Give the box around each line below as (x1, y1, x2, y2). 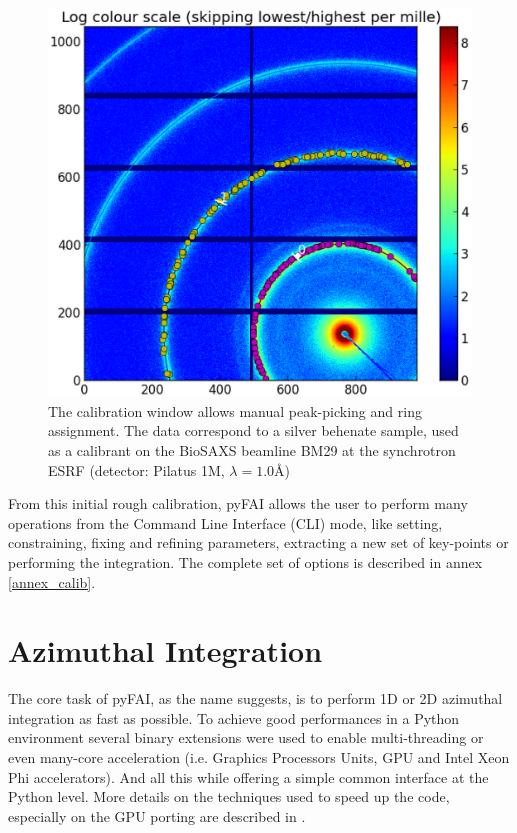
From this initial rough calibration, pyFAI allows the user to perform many (8, 493, 468, 514)
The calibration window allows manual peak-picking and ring (48, 400, 422, 421)
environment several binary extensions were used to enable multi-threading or (8, 727, 484, 748)
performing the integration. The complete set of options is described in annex (8, 551, 483, 572)
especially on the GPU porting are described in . (8, 805, 306, 826)
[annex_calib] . (8, 571, 96, 592)
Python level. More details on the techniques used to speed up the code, (8, 786, 450, 807)
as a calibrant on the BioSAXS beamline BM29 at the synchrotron (48, 440, 456, 460)
